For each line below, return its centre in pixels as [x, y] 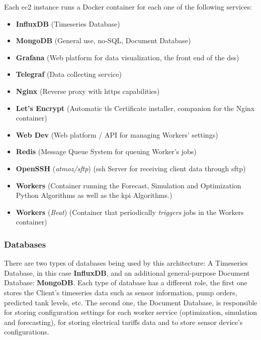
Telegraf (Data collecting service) [69, 74]
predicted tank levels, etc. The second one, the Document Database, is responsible [131, 302]
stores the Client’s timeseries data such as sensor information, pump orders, [121, 292]
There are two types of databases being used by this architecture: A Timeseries [126, 263]
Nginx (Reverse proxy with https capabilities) [88, 91]
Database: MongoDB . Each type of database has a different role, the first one [126, 282]
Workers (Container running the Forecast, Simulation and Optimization [128, 185]
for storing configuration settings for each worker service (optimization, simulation [131, 312]
